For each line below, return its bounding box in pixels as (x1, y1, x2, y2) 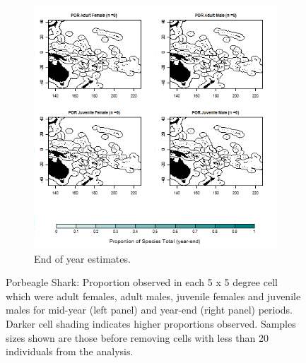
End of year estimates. (34, 251, 131, 266)
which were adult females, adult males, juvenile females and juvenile (6, 288, 301, 303)
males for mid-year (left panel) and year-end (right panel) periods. (6, 302, 293, 317)
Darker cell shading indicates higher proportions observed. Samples (6, 316, 296, 331)
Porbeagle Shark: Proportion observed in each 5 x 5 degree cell (6, 275, 278, 290)
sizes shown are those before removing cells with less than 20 (6, 330, 269, 345)
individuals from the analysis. (6, 344, 134, 359)
